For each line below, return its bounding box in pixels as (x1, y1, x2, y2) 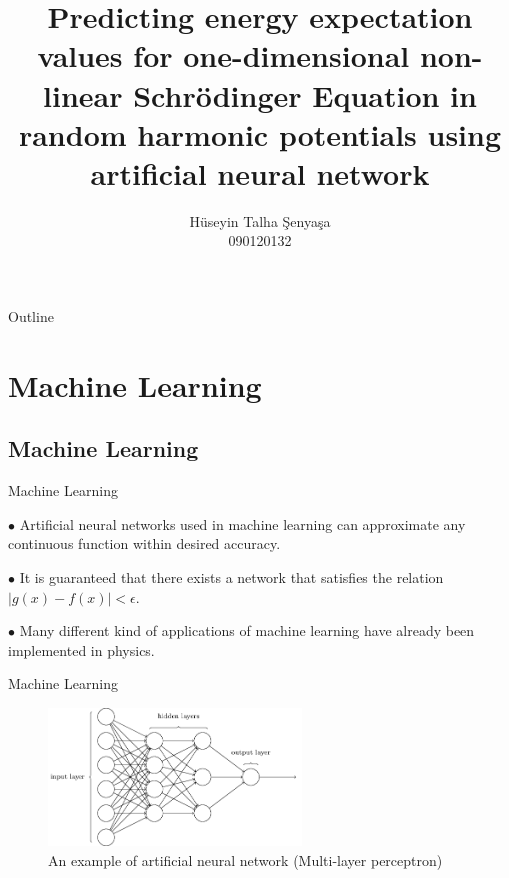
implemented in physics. (8, 639, 155, 660)
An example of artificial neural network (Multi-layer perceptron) (48, 849, 443, 870)
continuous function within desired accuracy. (8, 533, 281, 554)
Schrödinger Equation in (133, 74, 477, 115)
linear (43, 74, 123, 115)
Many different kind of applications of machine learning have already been (19, 620, 475, 641)
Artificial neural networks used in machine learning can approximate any (19, 513, 466, 534)
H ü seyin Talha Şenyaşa (189, 210, 331, 231)
